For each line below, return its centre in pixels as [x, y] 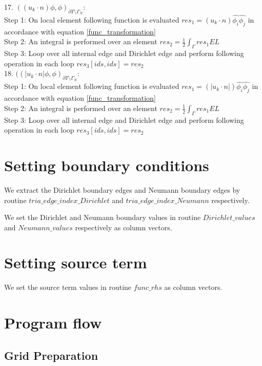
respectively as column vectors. [124, 227]
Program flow [53, 323]
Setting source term [76, 262]
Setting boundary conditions [107, 165]
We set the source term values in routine [68, 287]
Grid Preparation [51, 355]
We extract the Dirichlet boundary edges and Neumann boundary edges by [122, 189]
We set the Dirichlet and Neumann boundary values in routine [103, 217]
